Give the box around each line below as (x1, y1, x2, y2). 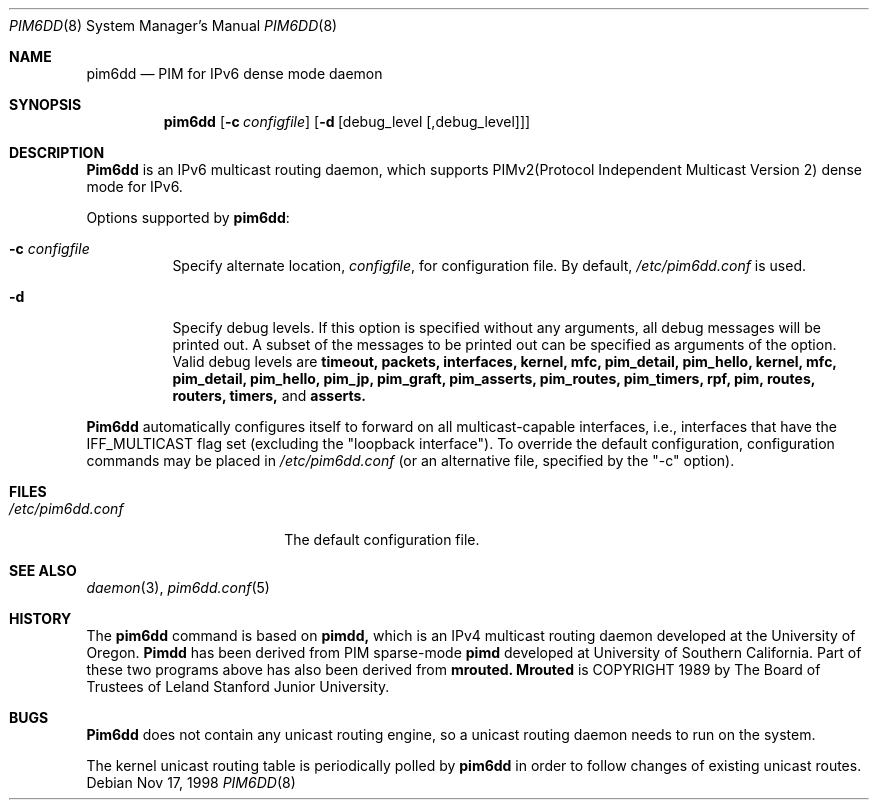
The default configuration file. (284, 531, 480, 548)
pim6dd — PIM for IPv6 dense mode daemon (86, 65, 383, 82)
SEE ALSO (9, 562, 77, 579)
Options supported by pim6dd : (86, 209, 290, 226)
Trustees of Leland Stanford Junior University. (86, 678, 390, 695)
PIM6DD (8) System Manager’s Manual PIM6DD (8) (9, 17, 338, 34)
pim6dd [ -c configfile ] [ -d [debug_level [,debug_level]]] (163, 113, 531, 130)
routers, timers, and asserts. (172, 387, 367, 404)
